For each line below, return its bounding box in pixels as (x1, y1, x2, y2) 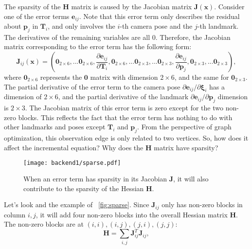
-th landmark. (197, 21, 239, 31)
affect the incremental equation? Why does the (4, 142, 144, 152)
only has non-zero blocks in (162, 199, 243, 210)
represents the (40, 72, 82, 82)
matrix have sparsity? (154, 142, 218, 152)
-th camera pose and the (120, 21, 193, 31)
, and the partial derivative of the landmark (58, 91, 189, 102)
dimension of (4, 91, 42, 102)
